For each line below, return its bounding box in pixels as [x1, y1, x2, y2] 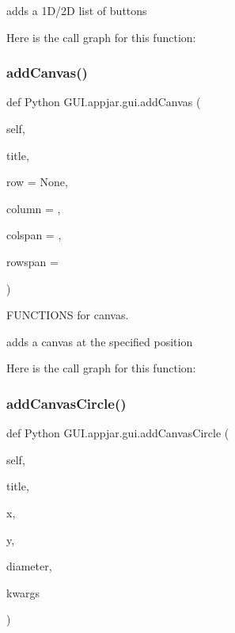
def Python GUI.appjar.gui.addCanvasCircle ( [6, 425, 229, 441]
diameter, [6, 558, 52, 574]
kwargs [6, 584, 40, 601]
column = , [6, 200, 61, 216]
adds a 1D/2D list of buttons [6, 2, 147, 18]
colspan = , [6, 227, 62, 243]
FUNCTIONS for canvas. [6, 307, 129, 323]
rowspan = [6, 253, 59, 269]
